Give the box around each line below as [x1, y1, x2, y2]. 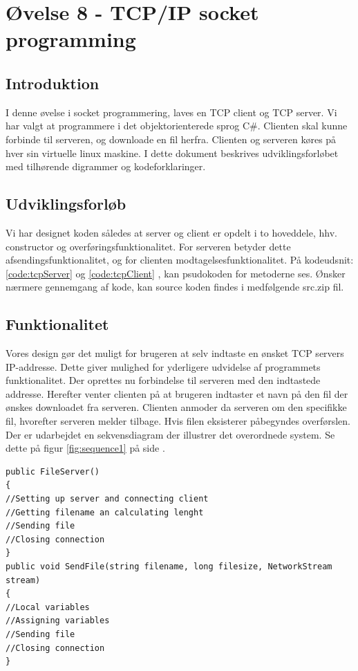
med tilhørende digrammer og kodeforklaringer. [6, 159, 206, 174]
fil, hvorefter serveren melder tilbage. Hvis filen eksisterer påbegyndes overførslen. [6, 414, 350, 428]
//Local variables [6, 602, 90, 612]
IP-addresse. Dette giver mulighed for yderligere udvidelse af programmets [6, 359, 321, 374]
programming [6, 25, 136, 53]
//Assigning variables [6, 616, 110, 626]
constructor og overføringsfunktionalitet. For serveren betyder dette [6, 239, 291, 253]
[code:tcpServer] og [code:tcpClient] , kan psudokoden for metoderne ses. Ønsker [6, 266, 346, 280]
